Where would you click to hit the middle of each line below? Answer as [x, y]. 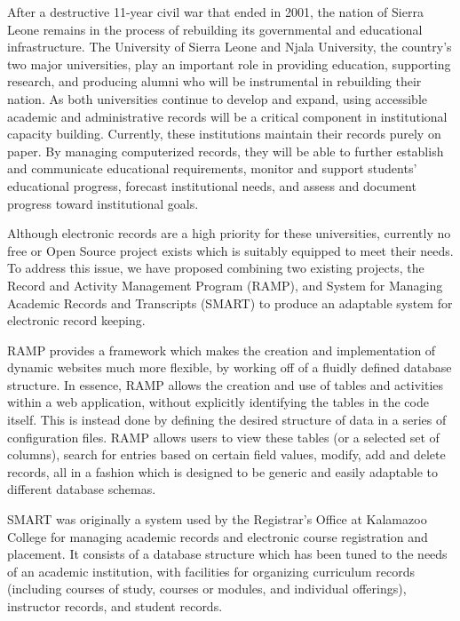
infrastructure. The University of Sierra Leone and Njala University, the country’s [230, 47]
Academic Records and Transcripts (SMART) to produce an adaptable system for [230, 303]
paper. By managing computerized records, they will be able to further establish [226, 151]
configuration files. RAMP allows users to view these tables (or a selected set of [223, 437]
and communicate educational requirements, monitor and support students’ [212, 168]
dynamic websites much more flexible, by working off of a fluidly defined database [230, 367]
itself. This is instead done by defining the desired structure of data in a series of [227, 420]
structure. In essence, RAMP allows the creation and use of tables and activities [226, 384]
